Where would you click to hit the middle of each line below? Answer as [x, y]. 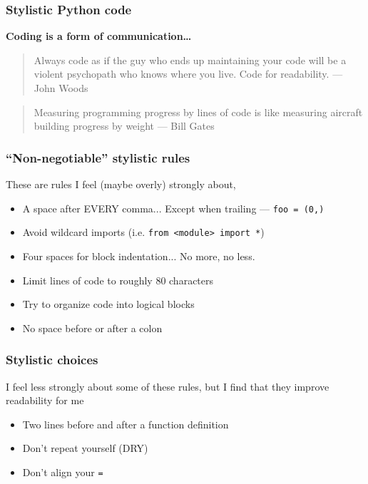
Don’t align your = [63, 472]
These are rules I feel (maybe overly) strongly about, [121, 184]
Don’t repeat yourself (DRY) [85, 448]
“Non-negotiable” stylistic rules [98, 157]
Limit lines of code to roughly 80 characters [118, 280]
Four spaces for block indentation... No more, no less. [139, 256]
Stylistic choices [52, 360]
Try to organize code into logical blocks [108, 304]
